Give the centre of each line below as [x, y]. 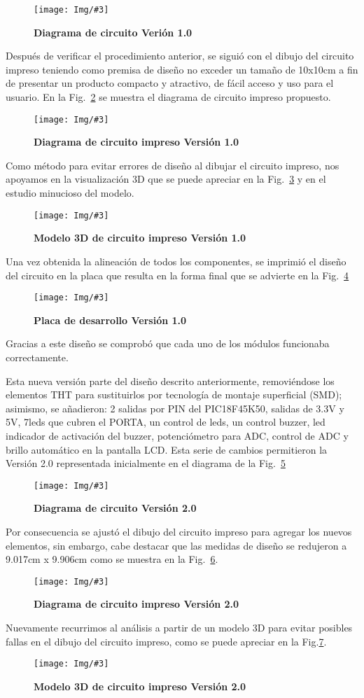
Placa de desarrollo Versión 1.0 [110, 320]
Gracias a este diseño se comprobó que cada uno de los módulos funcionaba [168, 343]
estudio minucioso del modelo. [70, 193]
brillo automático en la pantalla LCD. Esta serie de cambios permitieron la [167, 449]
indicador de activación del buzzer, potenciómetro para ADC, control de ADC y [177, 435]
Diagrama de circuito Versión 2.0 [115, 508]
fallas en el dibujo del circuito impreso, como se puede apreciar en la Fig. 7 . [166, 641]
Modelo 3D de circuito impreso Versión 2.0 [140, 686]
